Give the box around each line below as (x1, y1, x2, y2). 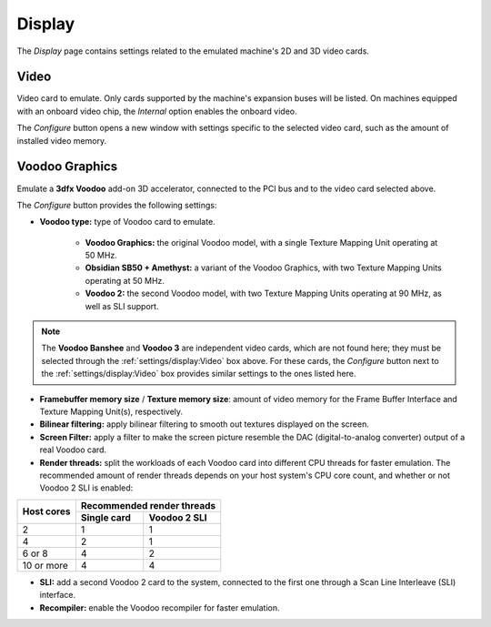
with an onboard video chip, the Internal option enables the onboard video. (16, 106, 297, 116)
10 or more (22, 559, 68, 571)
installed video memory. (16, 135, 107, 146)
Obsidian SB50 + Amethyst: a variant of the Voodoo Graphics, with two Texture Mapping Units (85, 262, 442, 273)
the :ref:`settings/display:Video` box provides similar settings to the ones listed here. (41, 369, 356, 379)
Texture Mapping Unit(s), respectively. (39, 406, 184, 417)
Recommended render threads (80, 499, 216, 511)
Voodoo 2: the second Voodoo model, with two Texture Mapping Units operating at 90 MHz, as (85, 288, 443, 299)
